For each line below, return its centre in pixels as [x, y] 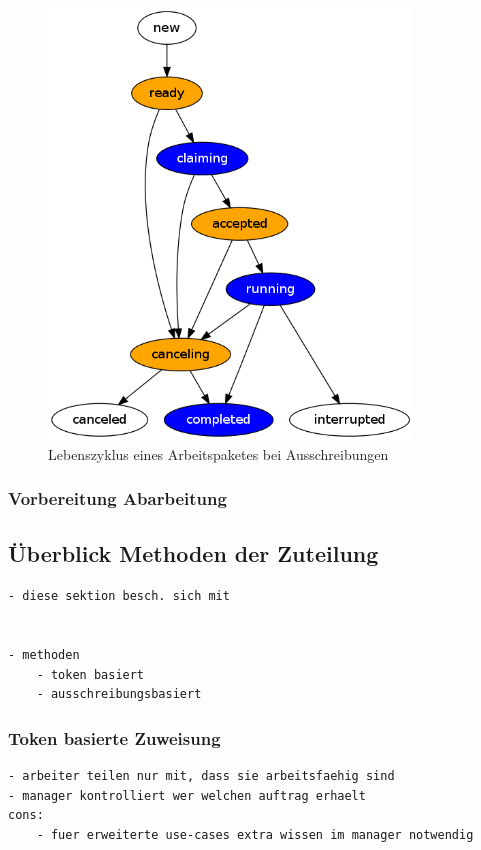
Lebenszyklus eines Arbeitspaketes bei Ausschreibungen [218, 453]
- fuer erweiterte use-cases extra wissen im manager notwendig [255, 834]
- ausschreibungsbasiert [119, 694]
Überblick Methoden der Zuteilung [193, 553]
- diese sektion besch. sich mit [119, 596]
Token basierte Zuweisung [114, 737]
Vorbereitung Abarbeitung [117, 498]
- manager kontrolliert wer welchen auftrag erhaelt [187, 795]
